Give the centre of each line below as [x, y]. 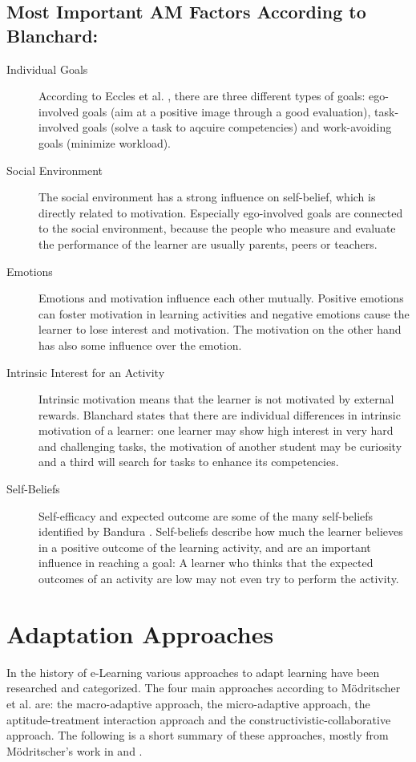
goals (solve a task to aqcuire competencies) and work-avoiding [237, 127]
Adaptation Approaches [140, 633]
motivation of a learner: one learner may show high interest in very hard [216, 430]
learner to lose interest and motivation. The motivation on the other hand [220, 329]
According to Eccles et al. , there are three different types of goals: [202, 96]
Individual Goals [47, 69]
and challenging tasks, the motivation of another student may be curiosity [220, 446]
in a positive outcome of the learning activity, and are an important [205, 547]
